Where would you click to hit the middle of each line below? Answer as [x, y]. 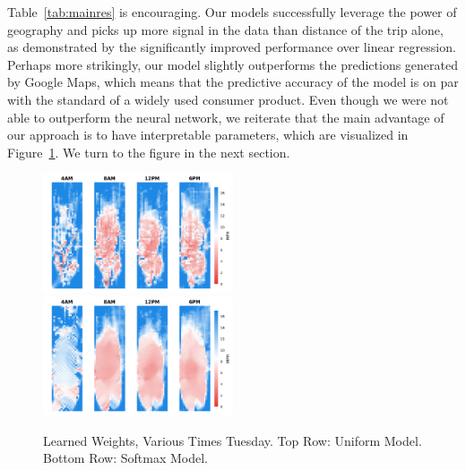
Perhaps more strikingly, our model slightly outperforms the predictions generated [233, 64]
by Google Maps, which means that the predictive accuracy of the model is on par [233, 82]
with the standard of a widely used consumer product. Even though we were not [228, 99]
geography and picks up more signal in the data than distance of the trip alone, [225, 29]
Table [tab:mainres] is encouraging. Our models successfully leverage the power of [232, 12]
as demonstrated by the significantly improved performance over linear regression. [232, 47]
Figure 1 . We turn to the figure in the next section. [149, 152]
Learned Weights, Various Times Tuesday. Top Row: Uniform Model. [233, 440]
